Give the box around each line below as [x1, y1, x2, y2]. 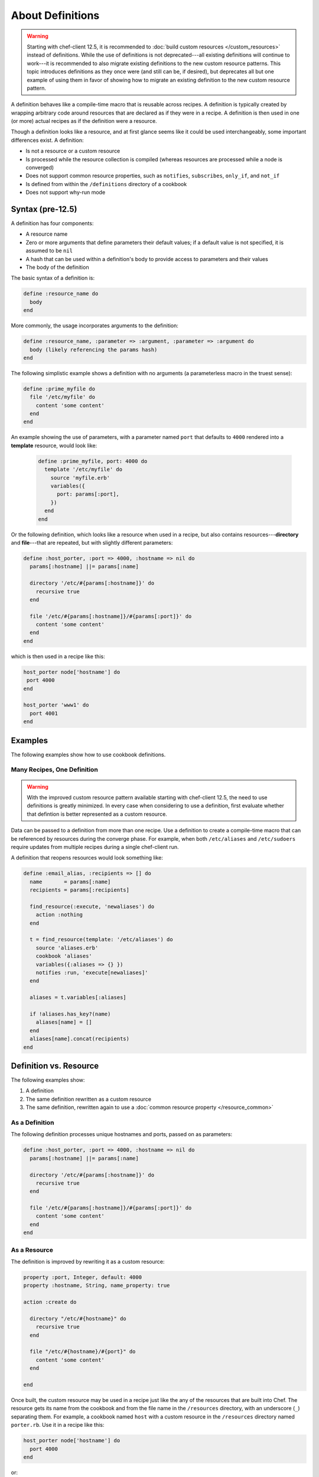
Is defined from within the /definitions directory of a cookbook [25, 180, 187, 187]
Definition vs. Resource [11, 1060, 99, 1071]
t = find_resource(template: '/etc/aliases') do [30, 936, 174, 943]
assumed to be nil [25, 247, 73, 254]
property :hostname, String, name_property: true [23, 1282, 170, 1289]
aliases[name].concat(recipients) [30, 1036, 130, 1042]
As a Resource [11, 1245, 53, 1254]
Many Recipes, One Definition [11, 766, 99, 774]
